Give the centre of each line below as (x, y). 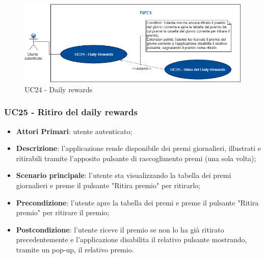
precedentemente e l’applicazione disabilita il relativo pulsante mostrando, (131, 239)
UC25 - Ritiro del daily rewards (71, 112)
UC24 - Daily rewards (59, 89)
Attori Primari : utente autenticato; (74, 131)
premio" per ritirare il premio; (63, 212)
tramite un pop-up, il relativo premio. (75, 249)
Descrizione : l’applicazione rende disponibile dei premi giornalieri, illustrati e (138, 148)
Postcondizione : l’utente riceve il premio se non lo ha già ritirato (120, 229)
